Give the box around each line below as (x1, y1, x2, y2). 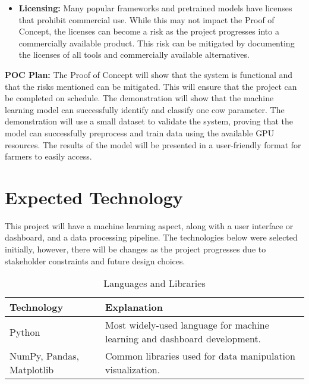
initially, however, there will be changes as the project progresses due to (5, 243, 266, 255)
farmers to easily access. (5, 150, 92, 163)
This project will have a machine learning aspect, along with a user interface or (5, 219, 294, 232)
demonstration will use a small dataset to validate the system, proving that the (5, 115, 294, 127)
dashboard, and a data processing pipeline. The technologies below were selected (5, 231, 298, 243)
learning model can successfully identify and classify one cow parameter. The (5, 103, 285, 115)
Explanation (105, 300, 163, 314)
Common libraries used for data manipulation (105, 349, 295, 363)
